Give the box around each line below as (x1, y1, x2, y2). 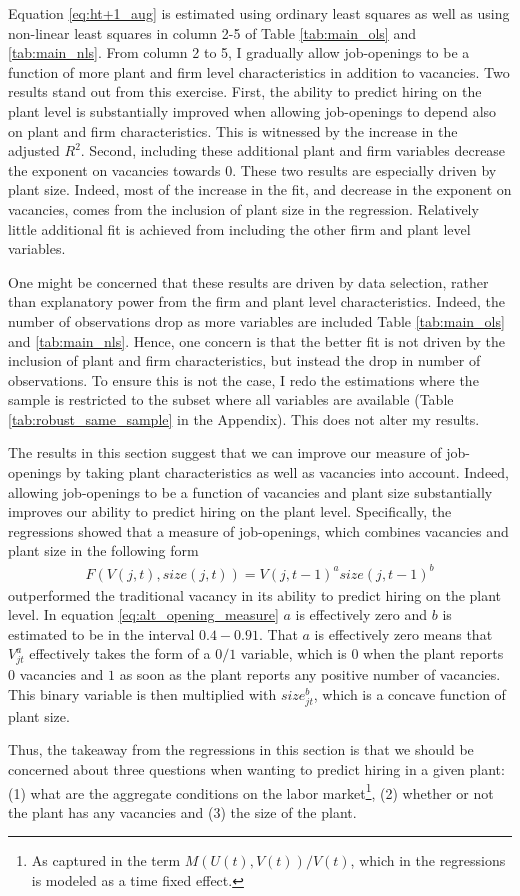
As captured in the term (31, 850, 181, 871)
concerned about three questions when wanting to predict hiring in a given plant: (8, 759, 505, 780)
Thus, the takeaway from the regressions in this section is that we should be (8, 739, 474, 760)
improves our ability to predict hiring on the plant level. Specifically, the (8, 501, 452, 522)
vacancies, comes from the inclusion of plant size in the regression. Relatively (8, 198, 479, 219)
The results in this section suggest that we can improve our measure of (8, 442, 442, 463)
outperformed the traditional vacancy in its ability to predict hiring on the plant (8, 584, 502, 605)
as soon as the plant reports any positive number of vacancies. (119, 664, 501, 685)
